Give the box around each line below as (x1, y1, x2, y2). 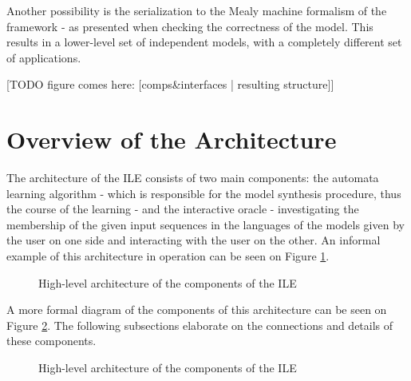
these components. (6, 332, 97, 349)
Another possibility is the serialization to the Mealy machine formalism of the (6, 2, 387, 18)
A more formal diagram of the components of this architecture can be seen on (6, 301, 387, 318)
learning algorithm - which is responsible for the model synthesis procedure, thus (6, 185, 401, 201)
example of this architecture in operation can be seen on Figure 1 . (6, 248, 330, 264)
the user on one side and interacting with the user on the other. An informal (6, 232, 381, 248)
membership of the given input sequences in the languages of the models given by (6, 216, 405, 232)
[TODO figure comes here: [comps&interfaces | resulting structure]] (6, 76, 334, 93)
